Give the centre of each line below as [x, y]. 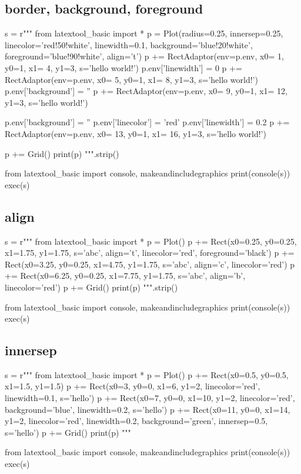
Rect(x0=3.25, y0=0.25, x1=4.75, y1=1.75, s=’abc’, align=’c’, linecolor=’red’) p [150, 264]
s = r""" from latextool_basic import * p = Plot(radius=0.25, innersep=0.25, [144, 33]
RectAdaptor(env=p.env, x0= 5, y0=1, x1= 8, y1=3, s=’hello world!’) [131, 79]
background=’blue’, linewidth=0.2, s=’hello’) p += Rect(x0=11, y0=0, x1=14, [148, 409]
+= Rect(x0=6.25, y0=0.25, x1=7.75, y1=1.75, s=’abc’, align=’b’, [125, 276]
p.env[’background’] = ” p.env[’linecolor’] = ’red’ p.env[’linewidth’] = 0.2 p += [147, 122]
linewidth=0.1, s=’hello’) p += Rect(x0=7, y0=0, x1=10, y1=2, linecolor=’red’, [150, 398]
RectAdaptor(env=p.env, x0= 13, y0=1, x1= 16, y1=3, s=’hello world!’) [136, 133]
